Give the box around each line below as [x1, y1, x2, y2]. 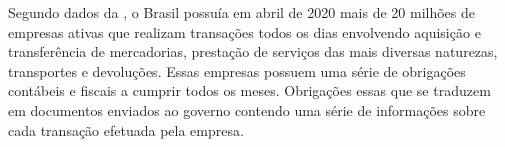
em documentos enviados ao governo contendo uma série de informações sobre [8, 99, 486, 120]
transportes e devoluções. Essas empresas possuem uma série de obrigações [8, 60, 466, 81]
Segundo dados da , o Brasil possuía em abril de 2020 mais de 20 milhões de [8, 2, 475, 22]
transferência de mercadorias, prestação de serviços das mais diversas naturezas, [8, 41, 498, 62]
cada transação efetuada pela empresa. [8, 119, 244, 140]
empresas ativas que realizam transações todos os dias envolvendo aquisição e [8, 21, 481, 42]
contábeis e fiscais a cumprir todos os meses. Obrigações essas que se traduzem [8, 80, 491, 101]
